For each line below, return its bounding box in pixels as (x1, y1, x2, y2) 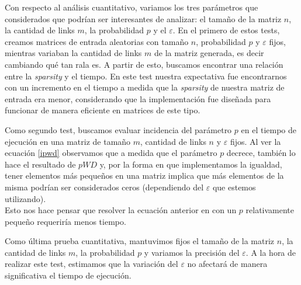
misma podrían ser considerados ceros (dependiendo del (5, 180, 204, 193)
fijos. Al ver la (230, 135, 281, 147)
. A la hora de (245, 246, 296, 258)
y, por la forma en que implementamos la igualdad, (99, 158, 282, 170)
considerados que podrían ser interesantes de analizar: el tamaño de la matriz (5, 12, 282, 25)
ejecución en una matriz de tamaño (5, 135, 131, 147)
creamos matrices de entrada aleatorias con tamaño (5, 35, 189, 47)
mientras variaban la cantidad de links (5, 47, 142, 59)
